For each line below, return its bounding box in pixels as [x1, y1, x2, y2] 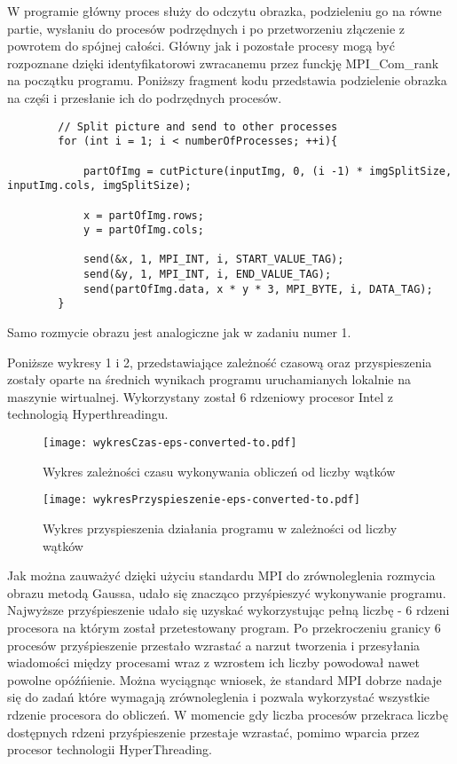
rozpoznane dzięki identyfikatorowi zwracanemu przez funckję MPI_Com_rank [7, 53, 439, 72]
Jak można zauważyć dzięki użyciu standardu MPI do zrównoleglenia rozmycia [7, 566, 436, 585]
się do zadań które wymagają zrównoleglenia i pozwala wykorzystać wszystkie [7, 688, 429, 706]
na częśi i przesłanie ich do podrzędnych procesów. [7, 88, 282, 106]
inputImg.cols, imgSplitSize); [7, 179, 192, 193]
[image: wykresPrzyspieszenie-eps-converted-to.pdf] [43, 493, 360, 507]
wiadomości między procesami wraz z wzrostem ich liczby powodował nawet [7, 653, 421, 672]
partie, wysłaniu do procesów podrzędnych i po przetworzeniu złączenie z [7, 19, 406, 37]
